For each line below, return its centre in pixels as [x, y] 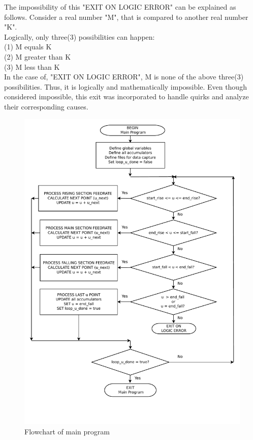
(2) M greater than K [38, 56]
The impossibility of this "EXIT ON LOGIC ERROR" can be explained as [120, 7]
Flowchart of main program [67, 431]
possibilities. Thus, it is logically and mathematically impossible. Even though [125, 86]
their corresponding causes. [46, 106]
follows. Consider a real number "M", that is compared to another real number [126, 17]
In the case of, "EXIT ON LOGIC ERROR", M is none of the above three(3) [124, 77]
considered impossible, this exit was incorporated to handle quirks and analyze [126, 97]
